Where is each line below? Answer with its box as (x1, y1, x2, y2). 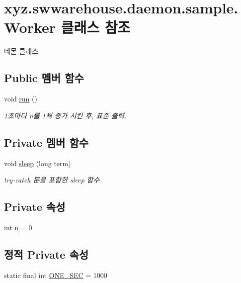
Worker (4, 17, 56, 37)
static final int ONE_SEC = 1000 (4, 270, 107, 280)
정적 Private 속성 (4, 246, 89, 262)
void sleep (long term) (4, 158, 71, 168)
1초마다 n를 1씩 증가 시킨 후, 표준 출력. (4, 110, 127, 120)
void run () (4, 94, 37, 104)
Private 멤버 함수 (4, 134, 89, 150)
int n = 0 (4, 222, 32, 232)
